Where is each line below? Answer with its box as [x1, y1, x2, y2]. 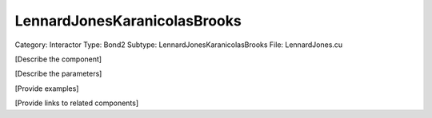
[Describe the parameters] [14, 69, 102, 79]
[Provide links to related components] [14, 98, 139, 108]
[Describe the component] [14, 54, 102, 64]
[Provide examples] [14, 84, 79, 93]
